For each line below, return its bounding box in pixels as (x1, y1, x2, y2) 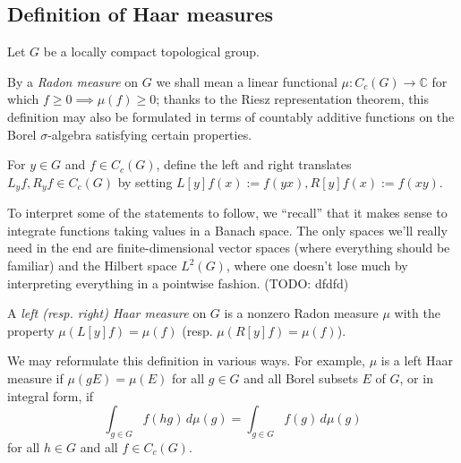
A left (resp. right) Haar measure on (7, 304, 207, 322)
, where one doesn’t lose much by (226, 256, 408, 274)
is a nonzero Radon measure (224, 304, 379, 322)
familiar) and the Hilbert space (7, 256, 177, 274)
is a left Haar (380, 351, 453, 370)
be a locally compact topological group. (43, 42, 260, 61)
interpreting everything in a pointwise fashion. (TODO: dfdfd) (7, 273, 349, 292)
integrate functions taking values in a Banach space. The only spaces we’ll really (7, 220, 448, 239)
